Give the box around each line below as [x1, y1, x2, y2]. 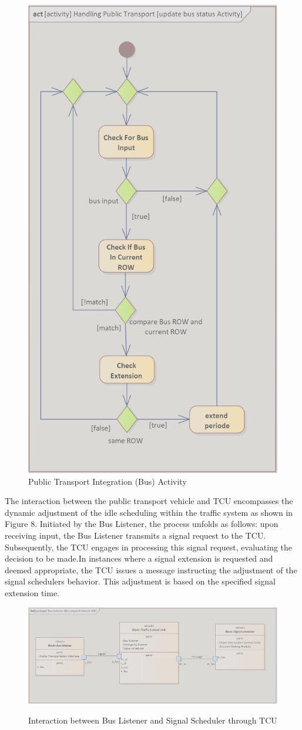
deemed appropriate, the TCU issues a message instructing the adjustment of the [5, 563, 297, 576]
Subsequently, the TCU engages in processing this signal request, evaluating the [5, 540, 293, 553]
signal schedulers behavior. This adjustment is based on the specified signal [5, 575, 276, 587]
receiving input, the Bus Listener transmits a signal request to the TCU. [5, 529, 266, 542]
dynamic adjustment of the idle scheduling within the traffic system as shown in [5, 506, 293, 518]
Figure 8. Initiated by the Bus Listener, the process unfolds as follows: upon [5, 518, 278, 530]
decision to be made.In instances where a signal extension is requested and [5, 552, 273, 565]
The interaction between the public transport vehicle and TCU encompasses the [5, 495, 293, 507]
